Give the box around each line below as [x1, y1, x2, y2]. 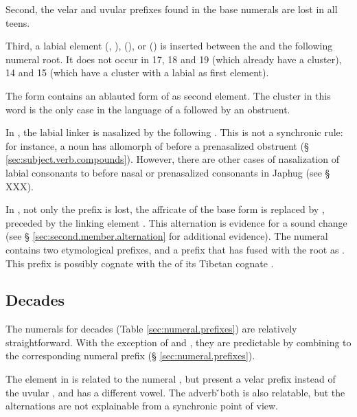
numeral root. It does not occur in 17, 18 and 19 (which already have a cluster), [5, 52, 342, 66]
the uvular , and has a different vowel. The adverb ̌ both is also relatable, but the [5, 385, 345, 399]
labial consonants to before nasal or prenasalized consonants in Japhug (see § [5, 165, 330, 179]
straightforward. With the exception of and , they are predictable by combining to [5, 335, 352, 349]
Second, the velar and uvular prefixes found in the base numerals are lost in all [5, 2, 338, 16]
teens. [5, 15, 30, 30]
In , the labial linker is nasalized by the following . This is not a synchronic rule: [5, 125, 343, 139]
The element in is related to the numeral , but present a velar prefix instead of [5, 372, 336, 386]
